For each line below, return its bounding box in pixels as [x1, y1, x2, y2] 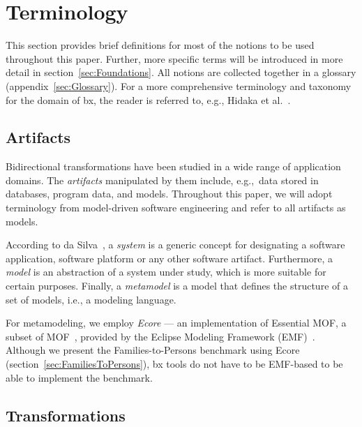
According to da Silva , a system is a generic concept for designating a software [6, 237, 345, 252]
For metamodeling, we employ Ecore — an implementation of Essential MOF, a [6, 315, 347, 330]
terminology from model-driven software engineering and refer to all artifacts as [6, 200, 346, 215]
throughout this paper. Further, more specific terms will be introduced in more [6, 51, 343, 66]
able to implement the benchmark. [6, 370, 153, 384]
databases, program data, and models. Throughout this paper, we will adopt [6, 186, 333, 201]
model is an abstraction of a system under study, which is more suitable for [6, 264, 326, 279]
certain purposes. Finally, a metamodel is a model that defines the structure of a [6, 278, 348, 293]
